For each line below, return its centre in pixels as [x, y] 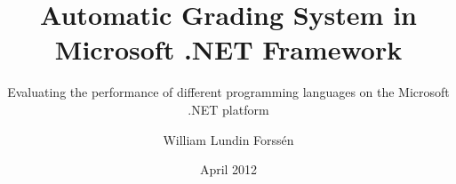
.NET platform [228, 109]
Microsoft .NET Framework [228, 49]
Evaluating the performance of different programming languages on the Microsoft [228, 92]
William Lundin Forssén [228, 139]
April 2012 [228, 169]
